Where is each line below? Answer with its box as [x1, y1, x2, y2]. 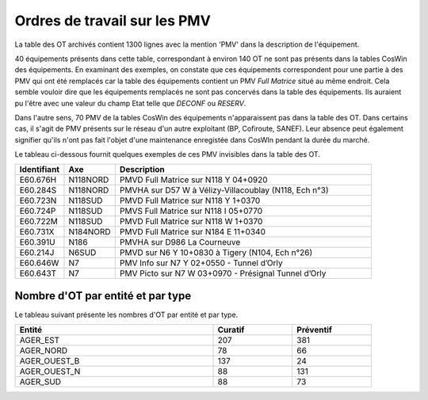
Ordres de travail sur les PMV [14, 12, 212, 29]
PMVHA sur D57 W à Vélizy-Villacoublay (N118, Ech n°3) [119, 185, 329, 196]
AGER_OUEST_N [19, 366, 81, 377]
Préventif [296, 325, 333, 336]
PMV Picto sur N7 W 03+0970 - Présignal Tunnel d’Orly [119, 268, 327, 279]
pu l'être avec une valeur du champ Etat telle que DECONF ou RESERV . [14, 98, 246, 108]
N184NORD [68, 227, 111, 238]
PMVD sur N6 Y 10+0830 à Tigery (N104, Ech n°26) [119, 247, 313, 258]
